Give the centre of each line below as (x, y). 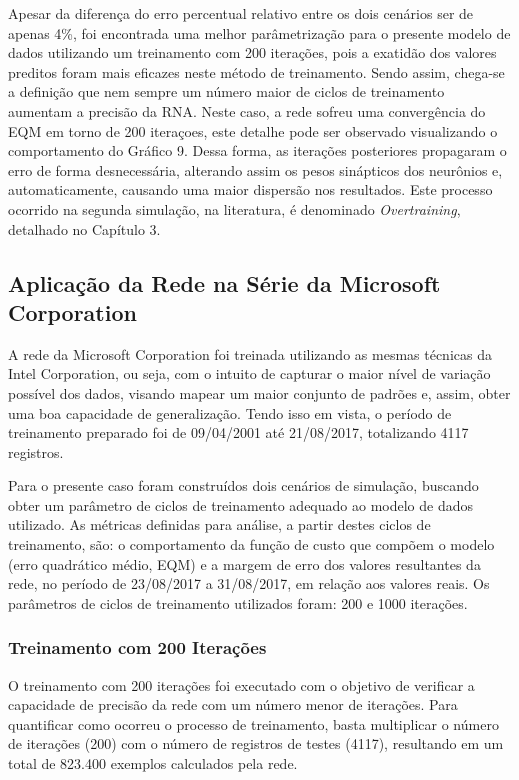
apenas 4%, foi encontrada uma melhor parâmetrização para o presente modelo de (259, 32)
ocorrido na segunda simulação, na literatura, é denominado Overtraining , (234, 208)
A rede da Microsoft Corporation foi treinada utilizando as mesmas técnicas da (250, 353)
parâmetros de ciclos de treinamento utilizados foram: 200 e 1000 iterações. (238, 602)
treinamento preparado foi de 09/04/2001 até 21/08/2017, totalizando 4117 (238, 432)
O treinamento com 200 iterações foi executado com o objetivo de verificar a (241, 684)
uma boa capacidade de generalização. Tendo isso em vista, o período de (230, 412)
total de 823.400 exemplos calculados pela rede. (153, 763)
